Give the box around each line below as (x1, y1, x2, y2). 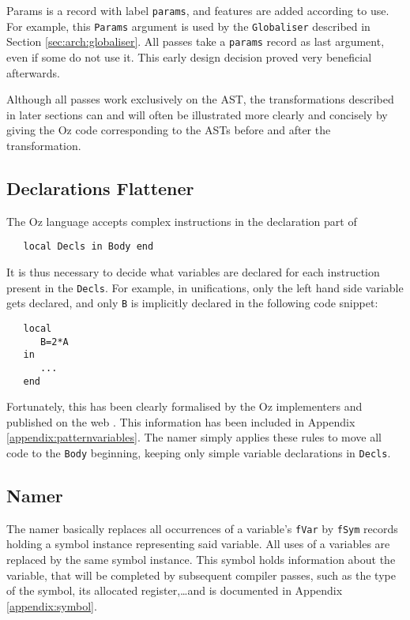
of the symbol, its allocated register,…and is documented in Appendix (6, 582, 343, 599)
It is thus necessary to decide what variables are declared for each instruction (6, 263, 380, 280)
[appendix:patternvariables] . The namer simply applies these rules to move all (6, 429, 382, 445)
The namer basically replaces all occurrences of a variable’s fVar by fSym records (6, 520, 398, 536)
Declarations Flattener (6, 175, 194, 200)
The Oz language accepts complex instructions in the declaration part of (6, 212, 357, 229)
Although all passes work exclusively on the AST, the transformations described (6, 91, 394, 107)
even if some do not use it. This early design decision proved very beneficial (6, 48, 372, 65)
